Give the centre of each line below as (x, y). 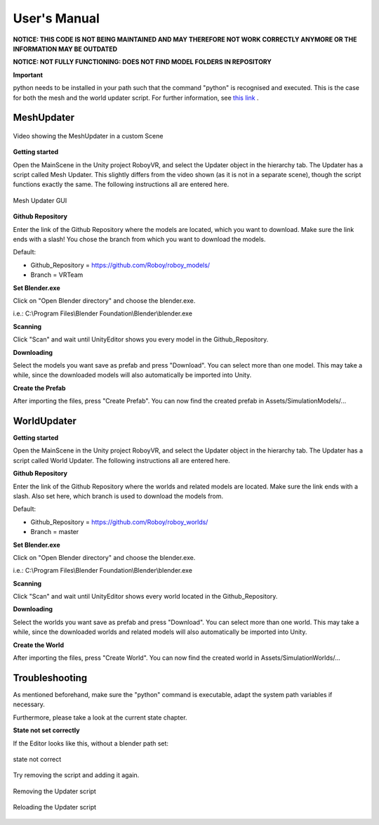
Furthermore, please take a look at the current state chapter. (100, 717)
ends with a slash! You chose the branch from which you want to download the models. (139, 240)
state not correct (37, 759)
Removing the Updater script (54, 791)
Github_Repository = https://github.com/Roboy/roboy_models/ (120, 265)
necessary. (29, 704)
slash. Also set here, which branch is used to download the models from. (118, 496)
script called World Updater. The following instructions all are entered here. (122, 460)
